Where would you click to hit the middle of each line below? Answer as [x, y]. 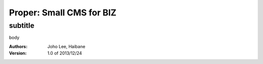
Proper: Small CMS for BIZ [63, 13]
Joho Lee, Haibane [66, 46]
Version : [18, 53]
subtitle [22, 26]
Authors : [18, 46]
